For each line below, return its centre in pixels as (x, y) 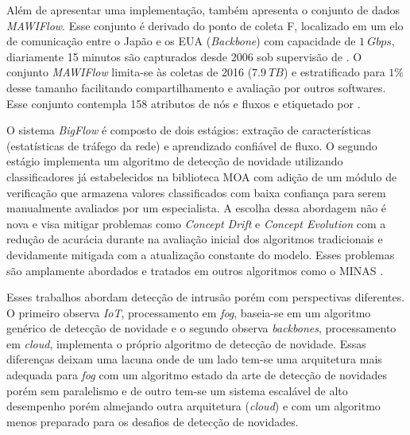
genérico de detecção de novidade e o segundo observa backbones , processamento (201, 328)
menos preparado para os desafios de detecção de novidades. (153, 421)
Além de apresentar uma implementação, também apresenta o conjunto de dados (203, 10)
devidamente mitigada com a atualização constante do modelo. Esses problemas (201, 254)
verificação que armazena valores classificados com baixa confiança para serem (196, 192)
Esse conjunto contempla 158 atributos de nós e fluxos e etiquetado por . (184, 103)
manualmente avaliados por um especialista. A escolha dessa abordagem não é (197, 208)
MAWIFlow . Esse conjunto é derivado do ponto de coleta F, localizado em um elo (205, 25)
